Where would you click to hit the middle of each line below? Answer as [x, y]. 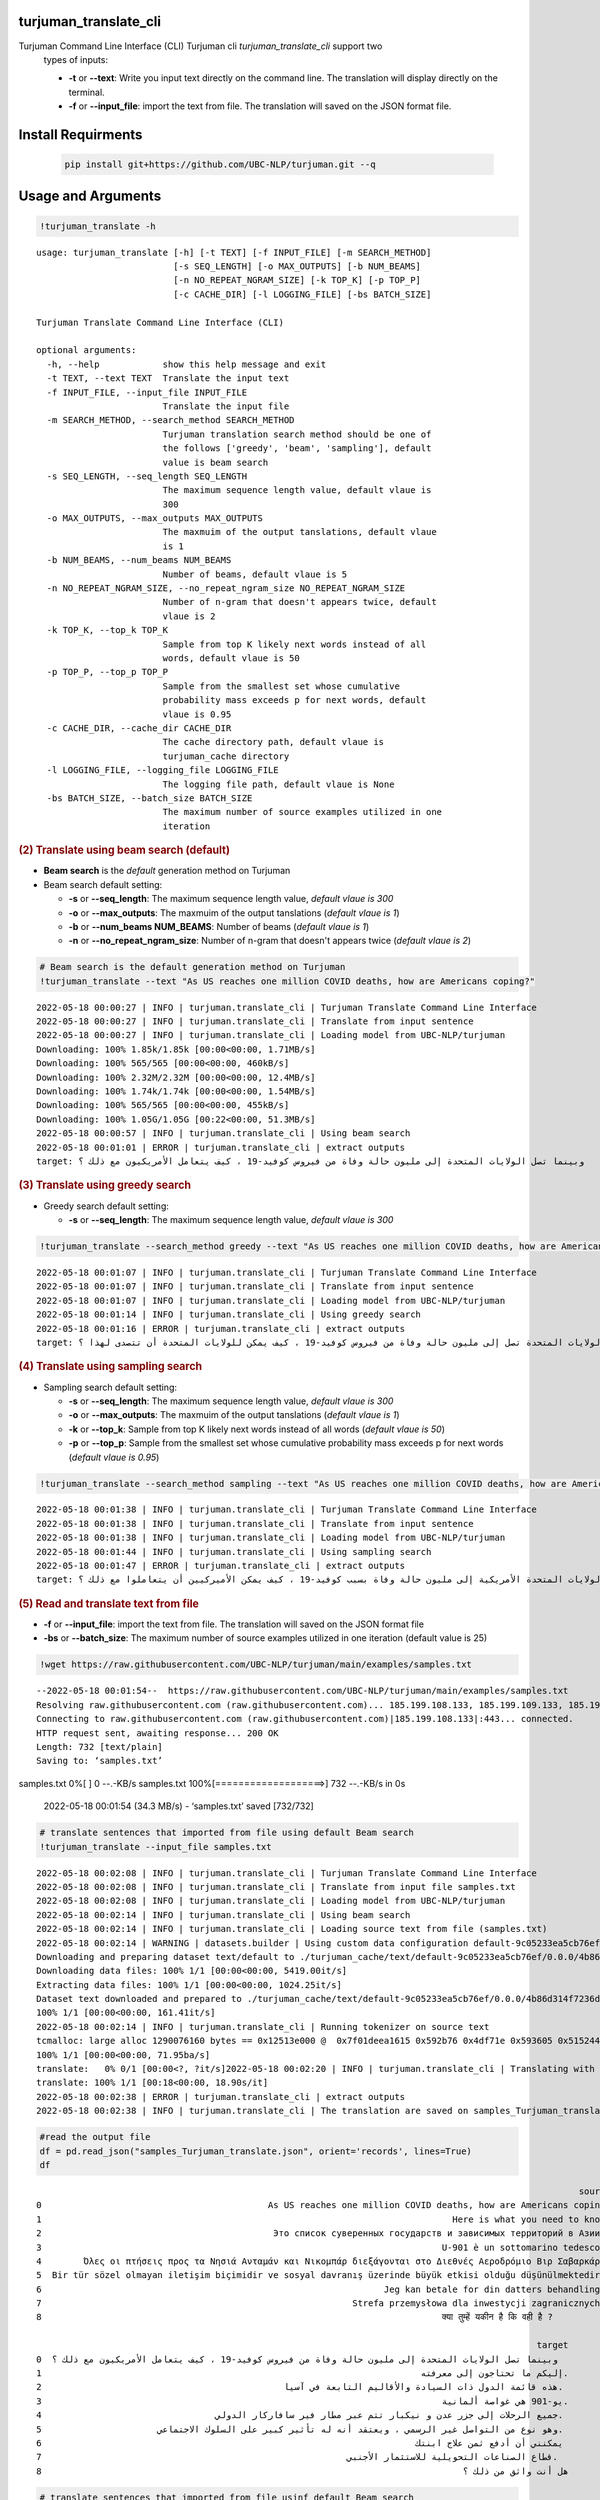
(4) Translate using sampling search [110, 1367]
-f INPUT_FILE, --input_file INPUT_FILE [147, 392]
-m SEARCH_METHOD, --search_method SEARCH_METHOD [170, 420]
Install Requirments [80, 134]
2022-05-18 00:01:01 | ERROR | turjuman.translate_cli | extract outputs [221, 1147]
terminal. [86, 92]
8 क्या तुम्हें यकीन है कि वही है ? [295, 2317]
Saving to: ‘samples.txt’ [100, 1761]
